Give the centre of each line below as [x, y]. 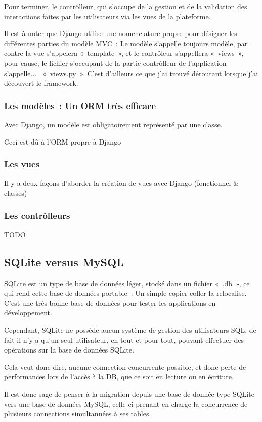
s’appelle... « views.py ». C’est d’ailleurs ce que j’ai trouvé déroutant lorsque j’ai [131, 73]
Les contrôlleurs [37, 215]
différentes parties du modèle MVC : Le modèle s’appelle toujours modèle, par [126, 43]
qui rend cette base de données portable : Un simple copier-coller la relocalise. [125, 293]
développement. [28, 313]
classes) [16, 192]
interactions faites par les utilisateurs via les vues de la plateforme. [107, 16]
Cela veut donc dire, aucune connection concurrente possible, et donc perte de [125, 366]
